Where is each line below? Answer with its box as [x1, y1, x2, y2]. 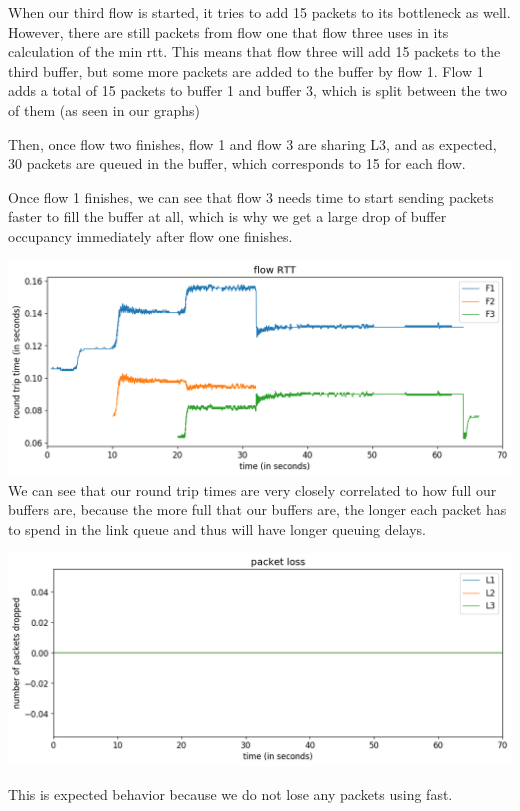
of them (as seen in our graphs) [8, 99, 201, 120]
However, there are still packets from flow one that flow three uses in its [8, 21, 449, 42]
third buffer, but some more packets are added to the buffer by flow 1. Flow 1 [8, 60, 484, 81]
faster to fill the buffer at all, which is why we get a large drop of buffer [8, 206, 447, 227]
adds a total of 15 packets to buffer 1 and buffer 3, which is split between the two [8, 80, 507, 101]
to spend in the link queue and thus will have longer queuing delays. [8, 518, 426, 539]
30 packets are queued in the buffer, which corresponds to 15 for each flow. [8, 153, 466, 174]
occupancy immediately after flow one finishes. [8, 225, 293, 246]
